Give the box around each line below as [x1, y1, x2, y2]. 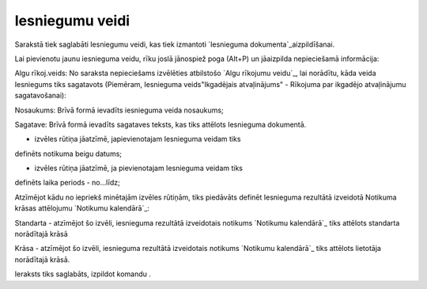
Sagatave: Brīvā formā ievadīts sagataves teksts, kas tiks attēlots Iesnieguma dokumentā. [14, 120, 307, 129]
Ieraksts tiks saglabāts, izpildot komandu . [14, 269, 152, 279]
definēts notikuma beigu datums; [14, 149, 123, 158]
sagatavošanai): [14, 91, 66, 101]
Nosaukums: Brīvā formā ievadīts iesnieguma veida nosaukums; [14, 105, 225, 115]
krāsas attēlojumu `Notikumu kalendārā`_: [14, 203, 150, 213]
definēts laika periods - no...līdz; [14, 178, 120, 188]
